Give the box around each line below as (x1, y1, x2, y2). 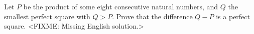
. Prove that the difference (112, 11, 193, 21)
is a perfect (216, 11, 250, 21)
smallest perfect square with (4, 11, 90, 21)
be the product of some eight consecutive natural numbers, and (23, 1, 218, 11)
